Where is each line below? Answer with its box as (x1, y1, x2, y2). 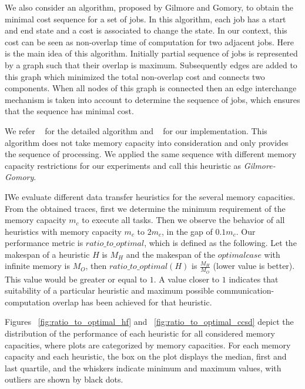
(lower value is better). (213, 260, 295, 272)
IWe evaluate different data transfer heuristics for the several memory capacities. (5, 190, 296, 202)
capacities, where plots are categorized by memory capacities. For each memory (5, 338, 291, 351)
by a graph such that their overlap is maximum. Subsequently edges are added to (5, 58, 297, 71)
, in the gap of (162, 225, 213, 237)
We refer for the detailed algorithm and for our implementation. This (5, 124, 267, 137)
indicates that (229, 272, 279, 285)
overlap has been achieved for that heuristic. (52, 295, 212, 308)
